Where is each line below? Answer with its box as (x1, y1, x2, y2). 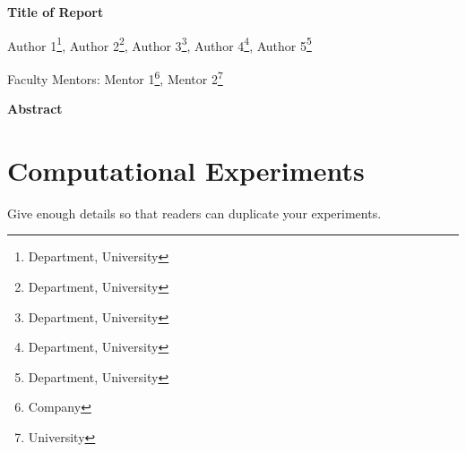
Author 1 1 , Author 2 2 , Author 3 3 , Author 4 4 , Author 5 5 (7, 33, 312, 55)
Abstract (7, 99, 63, 118)
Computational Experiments (7, 151, 365, 188)
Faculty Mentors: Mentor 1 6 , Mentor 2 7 (7, 66, 223, 88)
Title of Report (7, 3, 104, 21)
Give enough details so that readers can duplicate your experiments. (7, 203, 382, 222)
